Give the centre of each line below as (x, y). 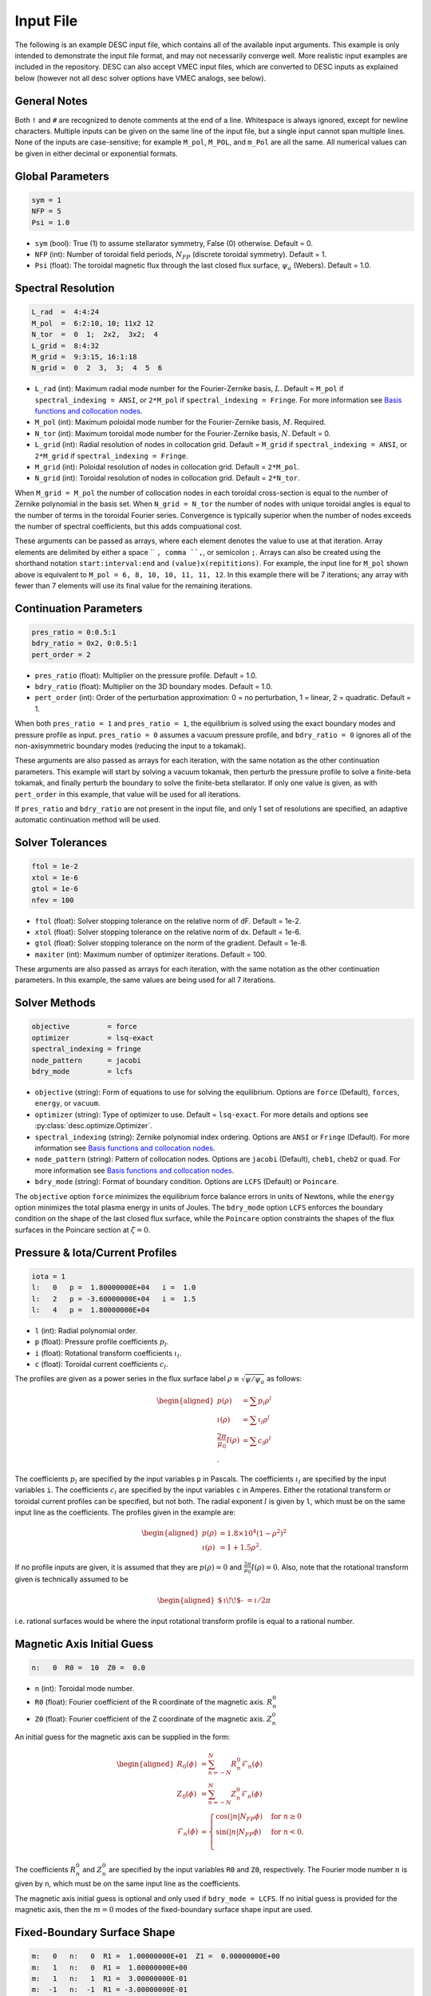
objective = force (84, 1027)
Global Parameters (62, 176)
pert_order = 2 (61, 654)
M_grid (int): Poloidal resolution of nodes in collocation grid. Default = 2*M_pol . (167, 467)
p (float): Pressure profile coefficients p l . (102, 1343)
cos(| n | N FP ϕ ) (239, 1817)
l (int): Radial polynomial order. (86, 1330)
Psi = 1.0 (51, 222)
